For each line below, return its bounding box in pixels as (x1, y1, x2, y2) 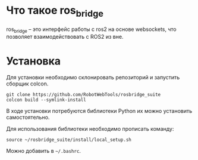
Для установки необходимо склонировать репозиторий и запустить (6, 74, 180, 81)
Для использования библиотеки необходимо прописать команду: (6, 125, 174, 133)
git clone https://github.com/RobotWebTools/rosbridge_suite (6, 92, 161, 98)
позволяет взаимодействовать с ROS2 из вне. (6, 33, 124, 41)
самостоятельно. (6, 114, 50, 121)
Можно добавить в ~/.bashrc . (6, 147, 81, 155)
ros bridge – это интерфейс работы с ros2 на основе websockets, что (6, 25, 177, 34)
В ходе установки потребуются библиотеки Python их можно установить (6, 107, 193, 115)
